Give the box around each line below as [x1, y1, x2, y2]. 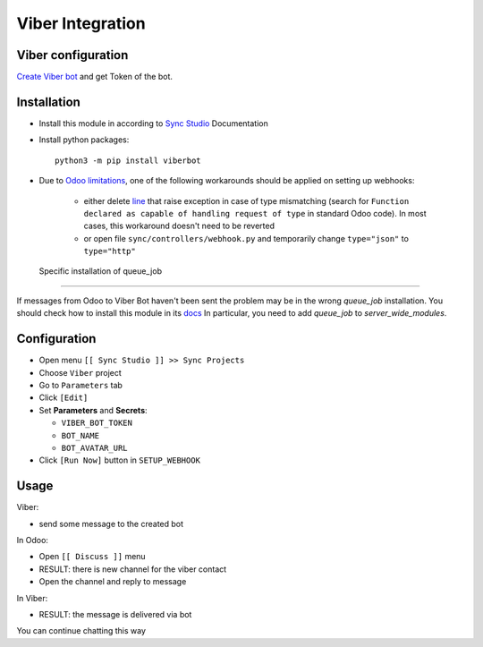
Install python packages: [38, 134, 130, 145]
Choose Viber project [38, 367, 123, 378]
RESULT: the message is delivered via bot [38, 609, 192, 619]
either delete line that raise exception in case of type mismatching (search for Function [83, 195, 410, 206]
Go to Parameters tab [38, 379, 123, 390]
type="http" [83, 246, 136, 257]
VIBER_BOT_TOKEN [61, 418, 133, 429]
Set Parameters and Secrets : [38, 404, 148, 415]
